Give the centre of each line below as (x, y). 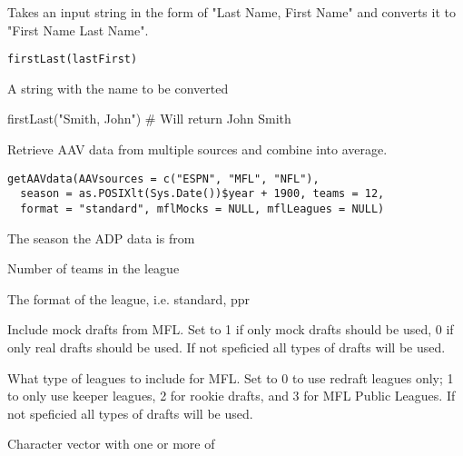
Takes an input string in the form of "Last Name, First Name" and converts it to (231, 12)
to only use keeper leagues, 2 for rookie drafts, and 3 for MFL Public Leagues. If (231, 396)
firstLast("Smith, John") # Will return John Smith (149, 119)
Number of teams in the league (94, 268)
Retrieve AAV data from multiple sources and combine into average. (197, 149)
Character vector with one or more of (111, 444)
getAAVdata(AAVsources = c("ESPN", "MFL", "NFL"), (163, 178)
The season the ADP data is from (101, 238)
